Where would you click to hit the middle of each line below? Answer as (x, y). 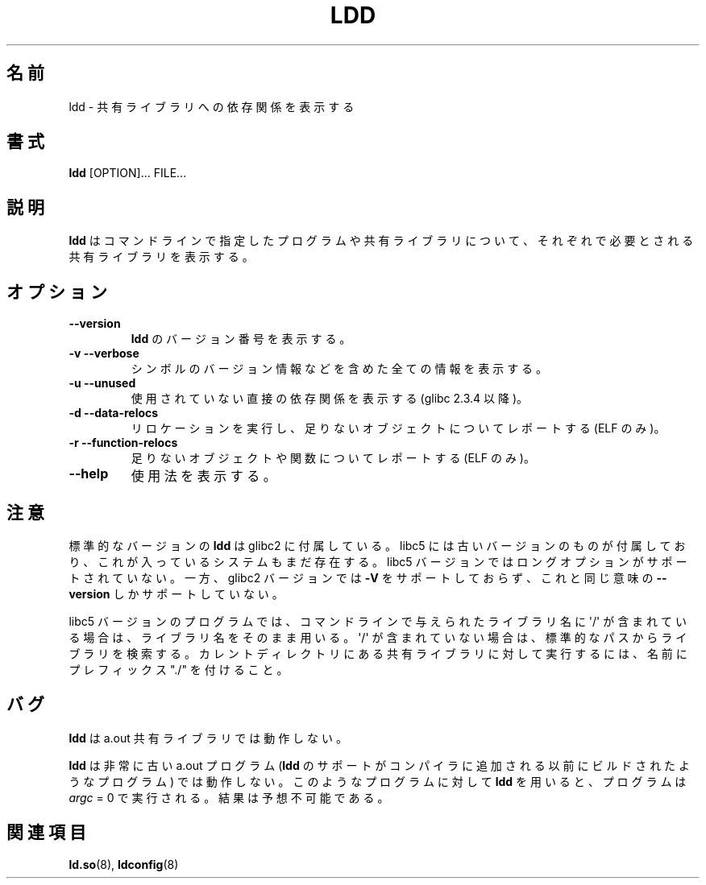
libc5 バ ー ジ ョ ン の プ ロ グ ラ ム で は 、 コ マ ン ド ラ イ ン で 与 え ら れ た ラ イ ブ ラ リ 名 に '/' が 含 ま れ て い (378, 621)
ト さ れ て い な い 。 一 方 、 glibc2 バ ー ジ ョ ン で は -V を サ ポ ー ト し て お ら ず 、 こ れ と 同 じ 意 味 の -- (368, 577)
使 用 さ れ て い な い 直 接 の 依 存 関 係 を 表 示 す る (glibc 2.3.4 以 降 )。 (330, 399)
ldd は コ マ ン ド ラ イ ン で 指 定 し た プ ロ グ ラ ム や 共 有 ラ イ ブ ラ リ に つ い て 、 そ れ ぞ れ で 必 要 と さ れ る (381, 241)
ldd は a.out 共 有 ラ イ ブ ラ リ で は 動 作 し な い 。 (208, 738)
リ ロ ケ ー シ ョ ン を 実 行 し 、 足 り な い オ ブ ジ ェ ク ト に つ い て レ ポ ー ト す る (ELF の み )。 (398, 428)
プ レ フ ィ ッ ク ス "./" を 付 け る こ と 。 (179, 669)
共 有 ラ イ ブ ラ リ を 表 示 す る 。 (161, 257)
